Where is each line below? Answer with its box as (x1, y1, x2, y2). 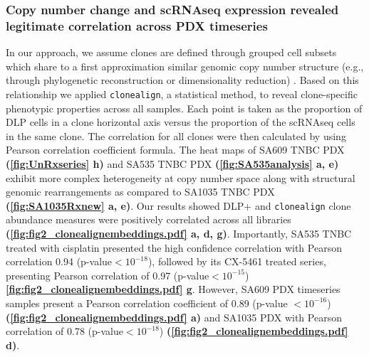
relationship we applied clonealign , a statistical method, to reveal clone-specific (6, 86, 358, 101)
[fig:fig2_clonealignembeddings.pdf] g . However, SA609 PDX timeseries (6, 282, 341, 297)
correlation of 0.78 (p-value (6, 324, 123, 339)
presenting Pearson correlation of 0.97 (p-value (6, 267, 209, 282)
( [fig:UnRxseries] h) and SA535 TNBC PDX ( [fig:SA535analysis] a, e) (6, 156, 339, 171)
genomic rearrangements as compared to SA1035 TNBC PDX (6, 184, 275, 199)
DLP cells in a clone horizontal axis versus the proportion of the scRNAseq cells (6, 114, 355, 129)
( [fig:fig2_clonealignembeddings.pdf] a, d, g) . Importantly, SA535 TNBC (6, 225, 352, 240)
